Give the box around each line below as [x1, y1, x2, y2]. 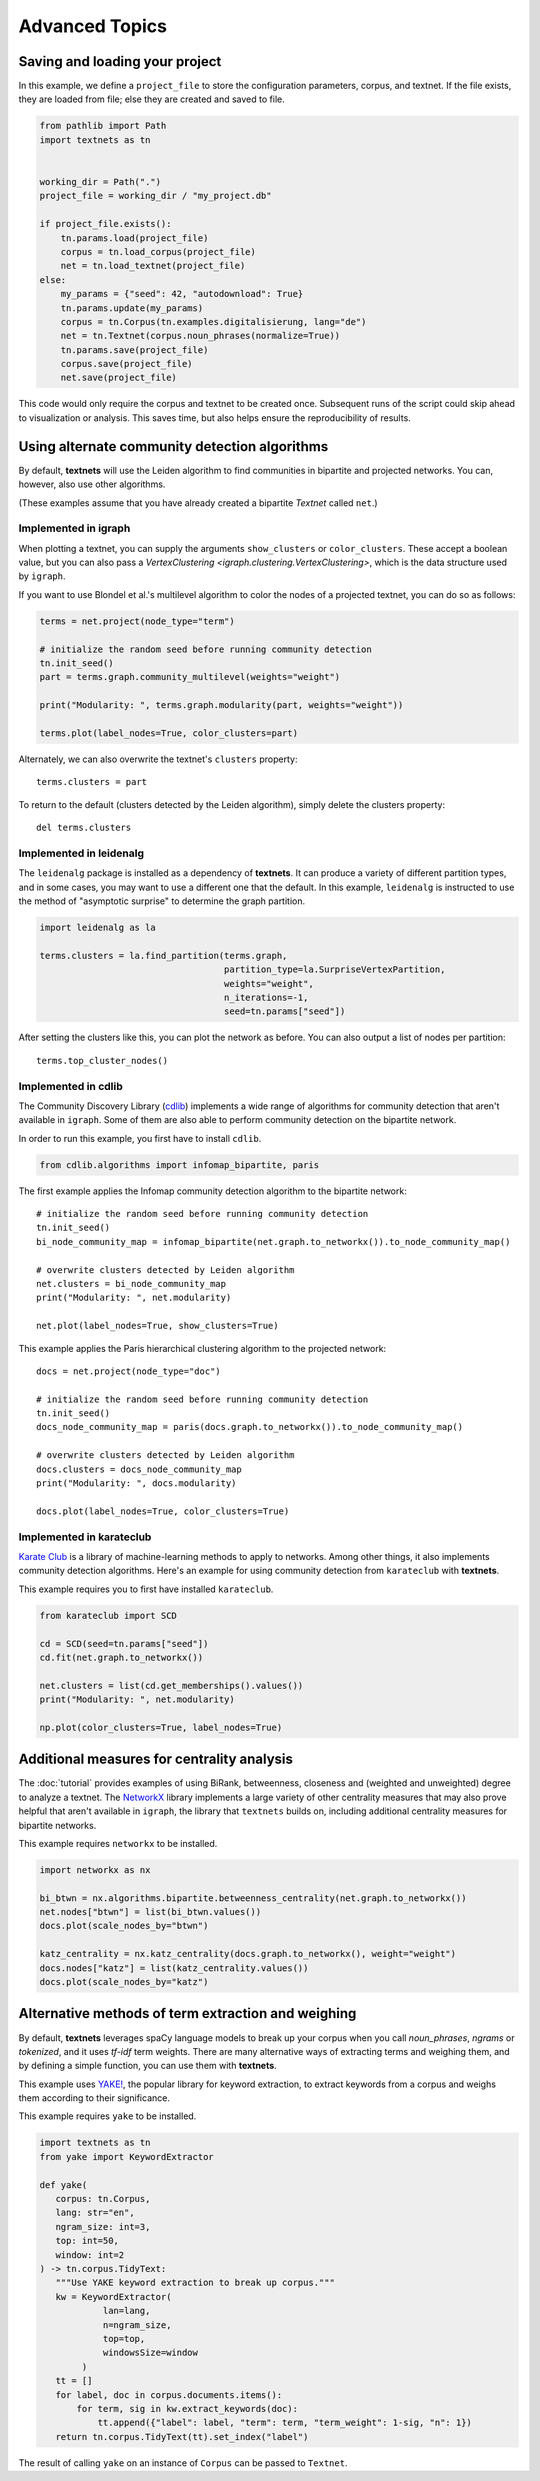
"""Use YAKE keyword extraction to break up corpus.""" [55, 2277, 335, 2289]
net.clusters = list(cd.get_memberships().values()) [39, 1680, 304, 1691]
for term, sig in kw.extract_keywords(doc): [76, 2403, 299, 2414]
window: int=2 [55, 2249, 125, 2260]
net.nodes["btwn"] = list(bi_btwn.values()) [39, 1906, 262, 1918]
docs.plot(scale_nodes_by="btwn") [39, 1920, 209, 1932]
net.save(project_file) [60, 372, 177, 384]
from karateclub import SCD [39, 1610, 177, 1621]
